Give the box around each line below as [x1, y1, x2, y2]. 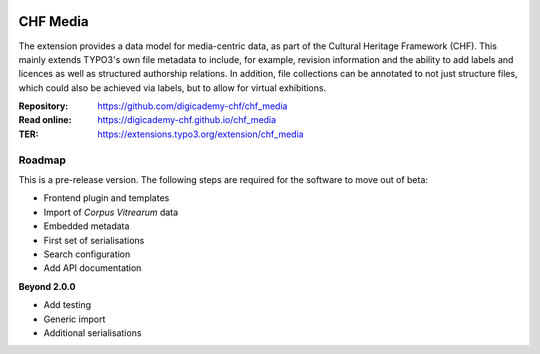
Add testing [43, 299, 92, 311]
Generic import [43, 313, 106, 325]
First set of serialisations [43, 234, 145, 246]
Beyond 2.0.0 [18, 280, 76, 292]
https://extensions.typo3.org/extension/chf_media [97, 128, 304, 140]
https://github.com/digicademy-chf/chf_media [97, 100, 288, 112]
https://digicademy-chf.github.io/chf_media [97, 114, 277, 126]
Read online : [18, 114, 72, 126]
